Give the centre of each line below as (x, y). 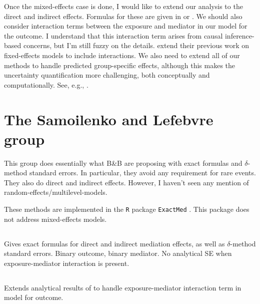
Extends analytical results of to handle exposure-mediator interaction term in (123, 287)
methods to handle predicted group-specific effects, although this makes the (120, 65)
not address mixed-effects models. (55, 219)
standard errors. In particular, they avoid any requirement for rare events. (142, 173)
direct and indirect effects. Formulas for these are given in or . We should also (123, 16)
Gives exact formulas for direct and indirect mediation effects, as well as (114, 243)
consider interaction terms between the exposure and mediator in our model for (126, 26)
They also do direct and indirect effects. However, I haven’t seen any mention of (126, 182)
